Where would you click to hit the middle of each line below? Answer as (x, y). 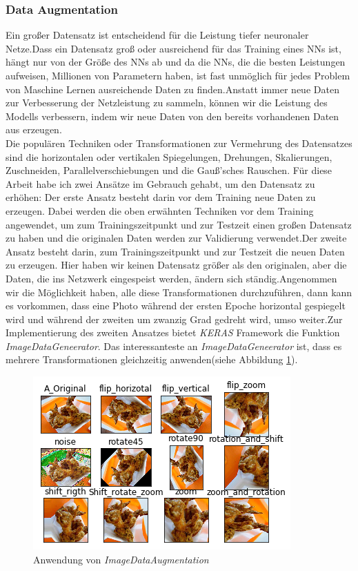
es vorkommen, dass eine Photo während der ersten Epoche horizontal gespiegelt (176, 306)
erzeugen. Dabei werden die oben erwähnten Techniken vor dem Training (160, 210)
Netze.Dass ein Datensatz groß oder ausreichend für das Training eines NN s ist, (173, 48)
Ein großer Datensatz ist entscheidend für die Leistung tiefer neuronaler (157, 35)
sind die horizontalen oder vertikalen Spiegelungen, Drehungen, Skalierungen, (169, 156)
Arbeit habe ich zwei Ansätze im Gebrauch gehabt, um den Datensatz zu (160, 183)
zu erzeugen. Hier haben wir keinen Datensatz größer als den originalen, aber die (176, 265)
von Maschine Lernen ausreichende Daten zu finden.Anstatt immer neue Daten (172, 89)
